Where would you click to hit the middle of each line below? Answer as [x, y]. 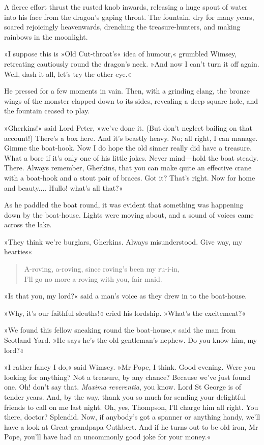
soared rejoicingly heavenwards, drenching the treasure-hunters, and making [122, 27]
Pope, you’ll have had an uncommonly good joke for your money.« [108, 437]
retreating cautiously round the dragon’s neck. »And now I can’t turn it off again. [132, 63]
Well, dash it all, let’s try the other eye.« [68, 73]
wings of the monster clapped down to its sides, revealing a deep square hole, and [131, 100]
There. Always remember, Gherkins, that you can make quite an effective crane [128, 168]
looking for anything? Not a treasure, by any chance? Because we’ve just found [127, 377]
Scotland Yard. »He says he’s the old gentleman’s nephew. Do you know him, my [131, 340]
